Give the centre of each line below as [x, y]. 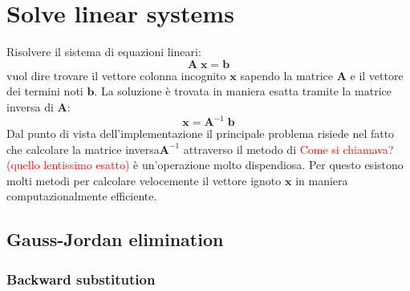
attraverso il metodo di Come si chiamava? [288, 149]
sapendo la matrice [287, 75]
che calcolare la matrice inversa [83, 149]
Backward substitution [81, 279]
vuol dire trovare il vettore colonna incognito [116, 75]
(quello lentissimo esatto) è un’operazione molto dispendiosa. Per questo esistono [205, 165]
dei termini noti [45, 91]
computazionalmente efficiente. [82, 196]
